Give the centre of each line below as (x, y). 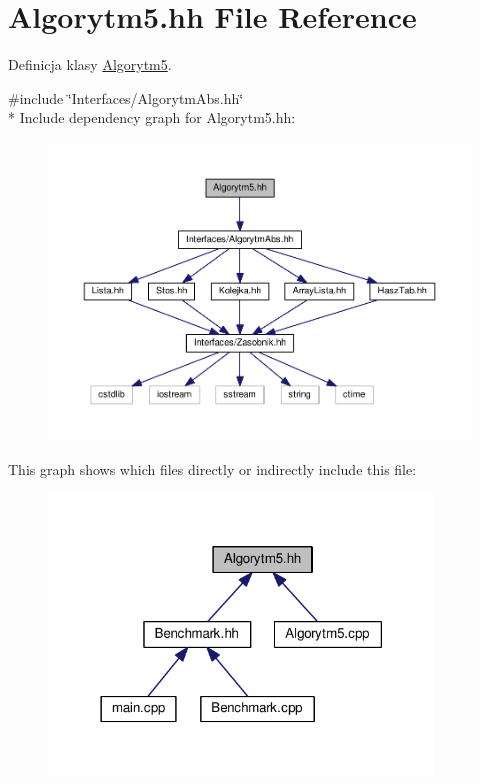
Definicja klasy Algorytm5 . (90, 64)
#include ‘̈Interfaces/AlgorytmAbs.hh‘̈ (126, 97)
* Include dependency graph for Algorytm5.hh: (152, 117)
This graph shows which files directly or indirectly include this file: (212, 468)
